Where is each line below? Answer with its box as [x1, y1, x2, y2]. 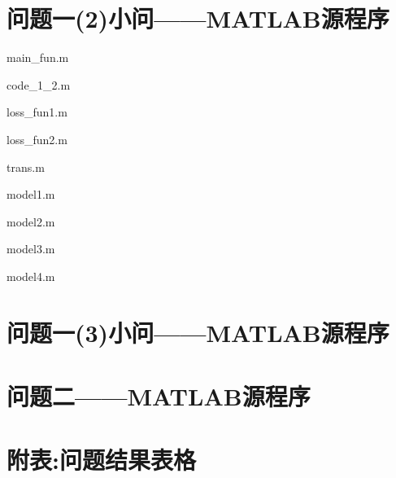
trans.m [7, 158, 45, 175]
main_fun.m [7, 49, 69, 66]
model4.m [7, 267, 55, 284]
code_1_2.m [7, 76, 71, 93]
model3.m [7, 240, 55, 257]
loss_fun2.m [7, 130, 67, 147]
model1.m [7, 186, 55, 203]
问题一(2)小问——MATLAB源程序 [7, 2, 389, 35]
